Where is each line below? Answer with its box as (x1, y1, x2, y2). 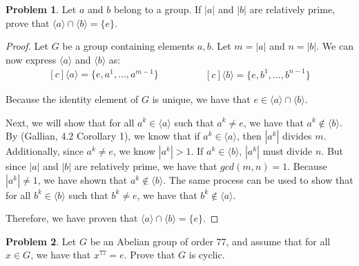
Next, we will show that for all (6, 115, 135, 129)
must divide (262, 144, 313, 158)
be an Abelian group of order (90, 234, 213, 248)
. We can (316, 39, 353, 53)
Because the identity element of (6, 91, 139, 106)
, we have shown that (37, 172, 128, 187)
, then (236, 129, 262, 143)
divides (282, 129, 312, 143)
